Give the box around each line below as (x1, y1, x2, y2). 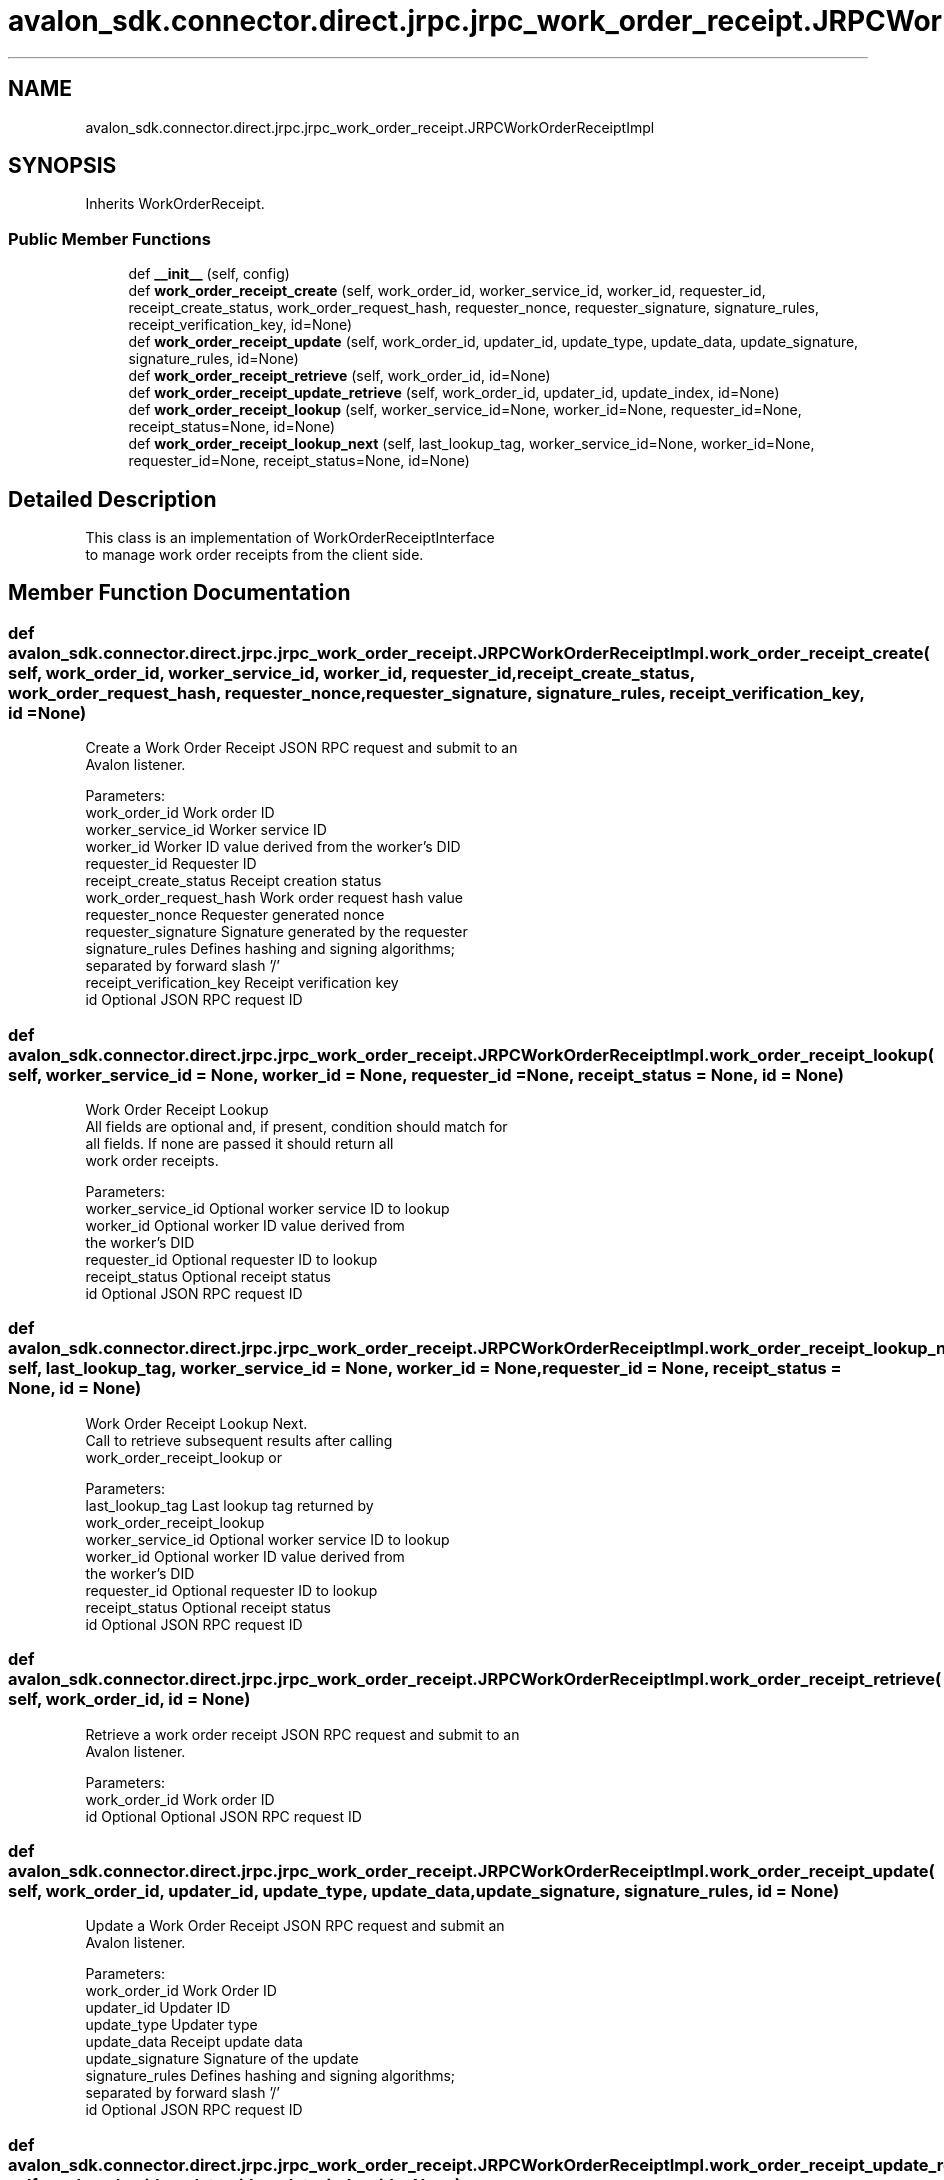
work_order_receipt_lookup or (85, 1448, 282, 1466)
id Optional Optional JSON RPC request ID (85, 1807, 362, 1825)
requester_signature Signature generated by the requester (85, 923, 468, 941)
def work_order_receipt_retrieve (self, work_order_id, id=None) (128, 367, 551, 385)
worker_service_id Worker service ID (85, 821, 327, 839)
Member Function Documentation (8, 580, 351, 606)
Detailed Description (8, 486, 217, 512)
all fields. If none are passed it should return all (85, 1135, 394, 1152)
